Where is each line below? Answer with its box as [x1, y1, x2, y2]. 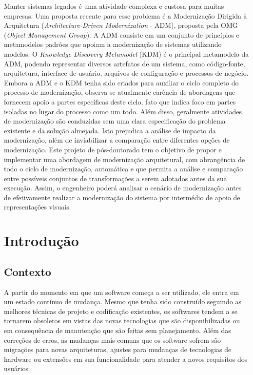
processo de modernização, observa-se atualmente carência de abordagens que [4, 87, 235, 97]
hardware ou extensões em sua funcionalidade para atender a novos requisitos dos [4, 354, 248, 364]
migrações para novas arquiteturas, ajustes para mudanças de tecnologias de [4, 344, 232, 354]
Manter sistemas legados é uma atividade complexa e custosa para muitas [4, 1, 224, 11]
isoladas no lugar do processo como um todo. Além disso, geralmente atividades [4, 106, 242, 116]
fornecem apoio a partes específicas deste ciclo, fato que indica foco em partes [4, 96, 236, 106]
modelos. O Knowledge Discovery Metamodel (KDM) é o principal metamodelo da [4, 48, 249, 59]
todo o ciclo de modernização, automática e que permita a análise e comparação [4, 164, 243, 174]
